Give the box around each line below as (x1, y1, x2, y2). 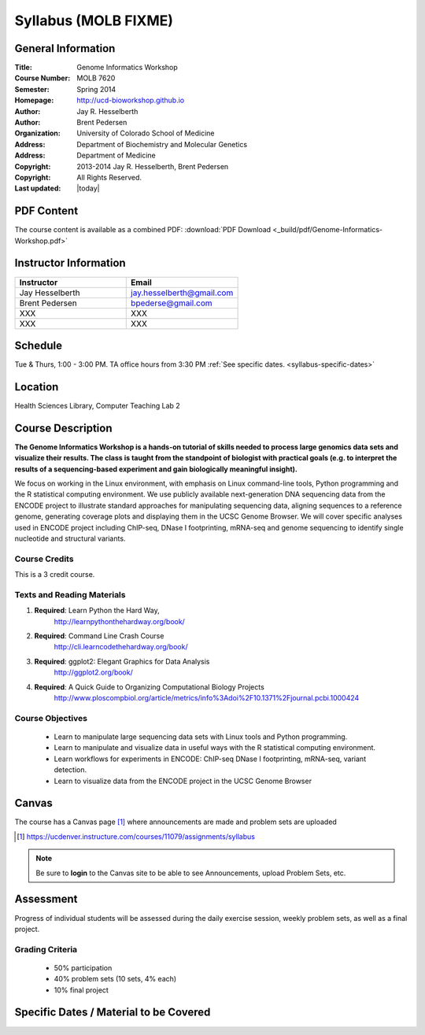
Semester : (14, 84, 50, 94)
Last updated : (14, 183, 61, 193)
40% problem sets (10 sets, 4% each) (54, 974, 177, 984)
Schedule (14, 338, 63, 352)
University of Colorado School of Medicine (76, 128, 215, 138)
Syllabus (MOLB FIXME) (14, 12, 173, 29)
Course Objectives (14, 712, 88, 723)
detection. (54, 765, 87, 774)
